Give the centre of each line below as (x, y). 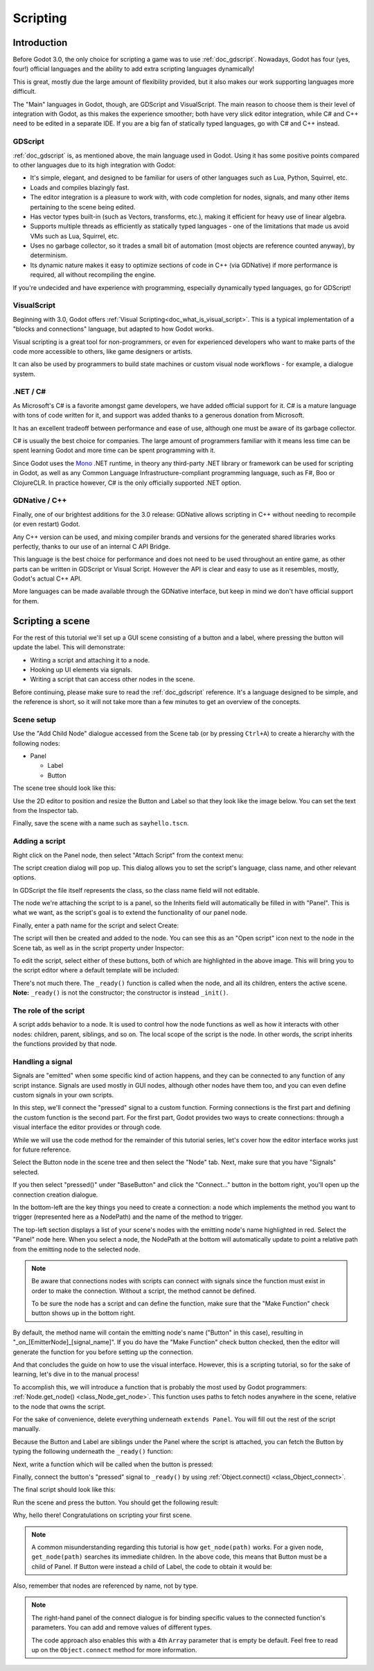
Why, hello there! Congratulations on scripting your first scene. (102, 1515)
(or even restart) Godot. (47, 524)
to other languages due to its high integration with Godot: (94, 165)
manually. (27, 1429)
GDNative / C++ (40, 501)
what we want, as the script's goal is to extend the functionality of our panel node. (130, 913)
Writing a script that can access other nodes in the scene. (113, 679)
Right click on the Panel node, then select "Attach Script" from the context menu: (128, 855)
